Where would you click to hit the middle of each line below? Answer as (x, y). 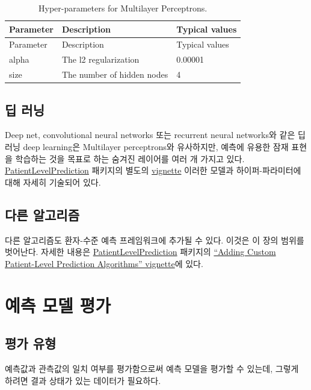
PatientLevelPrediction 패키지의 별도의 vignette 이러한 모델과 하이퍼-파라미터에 (153, 170)
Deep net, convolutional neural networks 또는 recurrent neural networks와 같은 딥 (155, 135)
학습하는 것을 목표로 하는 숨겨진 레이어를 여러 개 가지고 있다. (130, 158)
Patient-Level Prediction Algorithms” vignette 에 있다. (104, 263)
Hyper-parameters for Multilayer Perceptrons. (123, 8)
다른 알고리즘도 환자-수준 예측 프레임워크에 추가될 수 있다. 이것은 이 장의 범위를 (155, 240)
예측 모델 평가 (58, 305)
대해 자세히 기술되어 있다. (53, 182)
